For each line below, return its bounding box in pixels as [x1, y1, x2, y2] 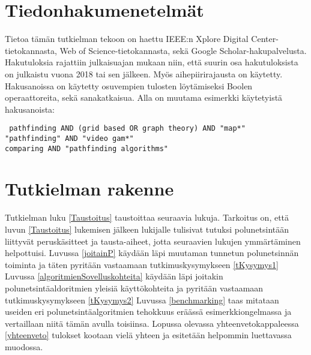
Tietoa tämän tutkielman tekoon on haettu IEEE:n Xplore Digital [5, 32, 249, 45]
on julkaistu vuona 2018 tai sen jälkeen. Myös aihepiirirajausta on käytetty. [5, 67, 283, 80]
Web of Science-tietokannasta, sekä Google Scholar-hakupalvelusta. [59, 44, 307, 56]
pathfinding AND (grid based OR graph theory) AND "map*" [9, 124, 246, 133]
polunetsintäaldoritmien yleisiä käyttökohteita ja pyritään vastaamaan [5, 281, 264, 294]
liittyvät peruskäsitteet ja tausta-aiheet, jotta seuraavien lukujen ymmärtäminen [5, 234, 301, 247]
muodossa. [5, 340, 43, 353]
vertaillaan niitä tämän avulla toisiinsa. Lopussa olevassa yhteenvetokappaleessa [5, 317, 299, 329]
